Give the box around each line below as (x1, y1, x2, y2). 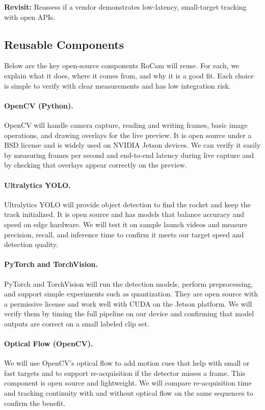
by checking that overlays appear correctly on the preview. (4, 159, 187, 170)
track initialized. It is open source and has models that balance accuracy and (4, 209, 244, 220)
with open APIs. (4, 11, 56, 22)
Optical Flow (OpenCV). (4, 338, 93, 349)
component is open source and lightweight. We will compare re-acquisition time (4, 377, 252, 388)
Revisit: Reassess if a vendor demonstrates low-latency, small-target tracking (4, 2, 247, 12)
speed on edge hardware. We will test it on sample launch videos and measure (4, 218, 248, 229)
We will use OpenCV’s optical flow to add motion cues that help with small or (4, 358, 250, 368)
